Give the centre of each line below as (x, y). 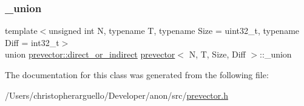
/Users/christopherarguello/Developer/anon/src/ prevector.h (117, 95)
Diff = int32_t (32, 42)
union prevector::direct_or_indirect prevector (90, 54)
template (21, 31)
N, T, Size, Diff (217, 54)
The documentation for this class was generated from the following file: (137, 75)
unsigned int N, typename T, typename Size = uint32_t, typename (174, 31)
